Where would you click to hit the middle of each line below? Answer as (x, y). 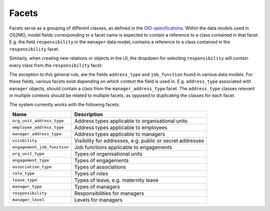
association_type (32, 167)
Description (88, 114)
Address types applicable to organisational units (131, 121)
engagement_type (31, 160)
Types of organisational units (108, 154)
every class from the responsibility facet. (56, 65)
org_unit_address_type (38, 121)
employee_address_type (38, 128)
